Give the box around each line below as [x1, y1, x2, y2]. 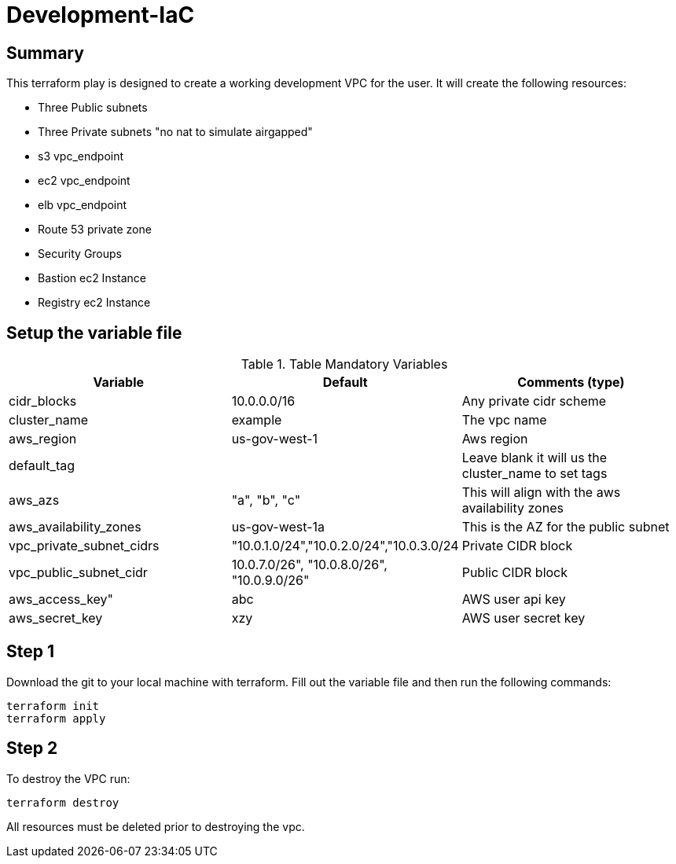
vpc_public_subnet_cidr [9, 564, 148, 581]
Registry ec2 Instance [38, 296, 151, 310]
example [231, 412, 282, 428]
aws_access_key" [9, 591, 114, 608]
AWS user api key [461, 591, 566, 608]
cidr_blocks [9, 393, 77, 410]
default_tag [9, 458, 75, 474]
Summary [6, 42, 84, 63]
